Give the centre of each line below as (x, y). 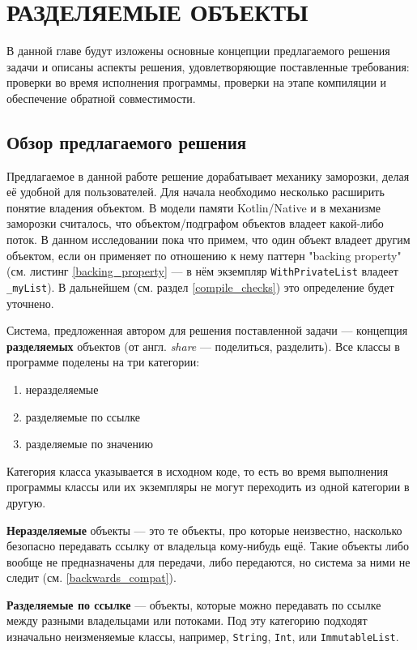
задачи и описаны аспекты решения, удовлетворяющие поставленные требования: (208, 66)
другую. (26, 502)
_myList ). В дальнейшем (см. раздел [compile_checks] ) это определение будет (200, 287)
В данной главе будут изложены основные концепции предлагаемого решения (198, 51)
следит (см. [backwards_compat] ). (91, 577)
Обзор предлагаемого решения (127, 141)
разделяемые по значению (89, 444)
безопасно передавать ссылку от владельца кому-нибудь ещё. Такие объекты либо (208, 546)
